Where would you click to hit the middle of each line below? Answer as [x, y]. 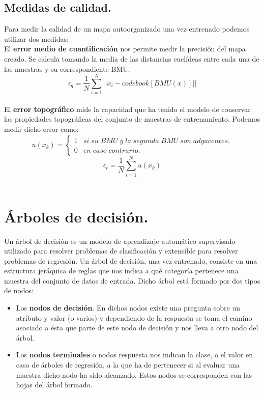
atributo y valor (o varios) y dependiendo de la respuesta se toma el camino [134, 317]
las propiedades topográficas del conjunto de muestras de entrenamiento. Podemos [132, 119]
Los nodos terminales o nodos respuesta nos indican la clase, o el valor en [135, 355]
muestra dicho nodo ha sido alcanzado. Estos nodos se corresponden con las [134, 374]
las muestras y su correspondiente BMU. [67, 68]
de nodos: [19, 290]
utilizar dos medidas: [36, 38]
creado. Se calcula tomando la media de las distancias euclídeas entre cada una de [132, 58]
